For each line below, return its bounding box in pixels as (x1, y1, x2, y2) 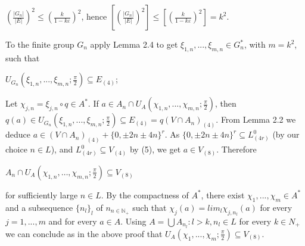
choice (5, 143, 27, 155)
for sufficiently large (5, 188, 78, 201)
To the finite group (5, 38, 74, 50)
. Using (120, 214, 147, 227)
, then (214, 97, 236, 110)
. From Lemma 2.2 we (216, 113, 296, 126)
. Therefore (216, 143, 257, 155)
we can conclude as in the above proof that (5, 227, 163, 239)
